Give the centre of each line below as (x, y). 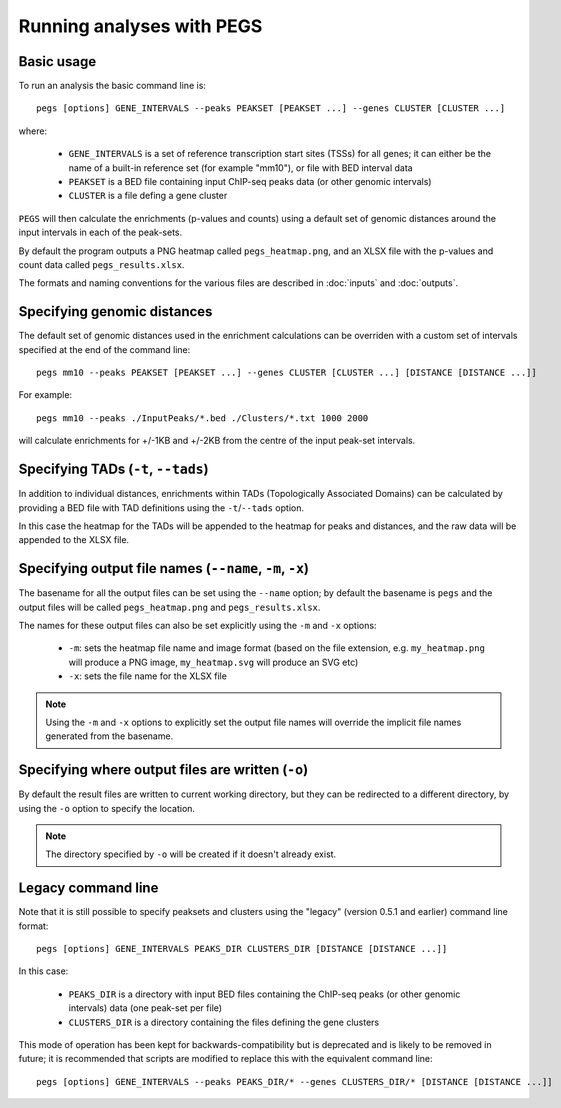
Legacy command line (88, 888)
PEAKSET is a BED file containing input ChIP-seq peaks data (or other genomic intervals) (250, 182)
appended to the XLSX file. (74, 540)
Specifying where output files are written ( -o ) (163, 770)
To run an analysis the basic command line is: (112, 86)
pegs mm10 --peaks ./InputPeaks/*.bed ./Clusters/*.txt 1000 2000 (202, 418)
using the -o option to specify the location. (106, 808)
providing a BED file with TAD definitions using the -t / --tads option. (161, 507)
